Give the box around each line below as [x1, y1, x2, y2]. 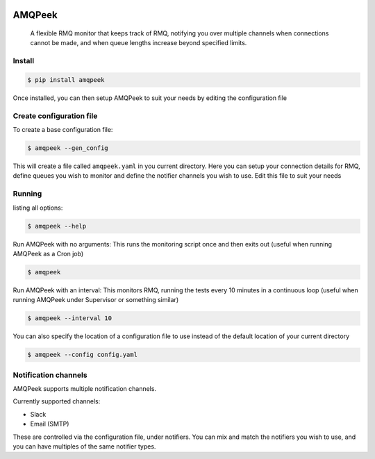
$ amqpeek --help [27, 222, 87, 230]
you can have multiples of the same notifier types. [12, 442, 156, 451]
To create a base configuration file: [12, 126, 113, 134]
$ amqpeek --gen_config [27, 144, 109, 152]
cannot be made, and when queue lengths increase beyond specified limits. [30, 39, 247, 47]
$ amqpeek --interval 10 [27, 315, 112, 322]
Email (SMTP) [30, 420, 69, 428]
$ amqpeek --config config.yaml [27, 351, 138, 359]
